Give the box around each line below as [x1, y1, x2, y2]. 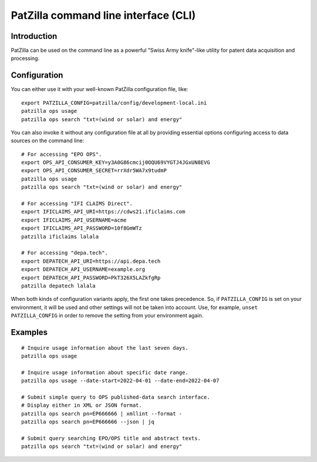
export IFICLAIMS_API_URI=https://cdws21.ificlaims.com [21, 209, 186, 215]
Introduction [11, 31, 58, 41]
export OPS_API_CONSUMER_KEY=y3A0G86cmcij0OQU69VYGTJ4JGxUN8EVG [21, 159, 211, 166]
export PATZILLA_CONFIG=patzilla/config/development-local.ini [21, 99, 207, 106]
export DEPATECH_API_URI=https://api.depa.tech [21, 257, 161, 265]
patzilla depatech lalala [21, 282, 96, 289]
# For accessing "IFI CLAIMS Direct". [21, 200, 133, 207]
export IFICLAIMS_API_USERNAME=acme [21, 216, 127, 223]
